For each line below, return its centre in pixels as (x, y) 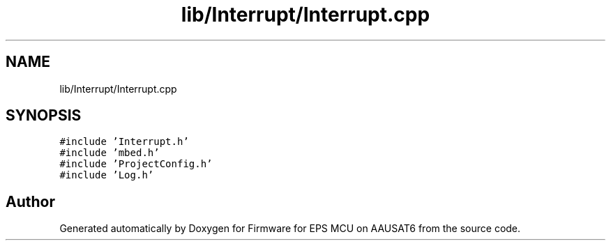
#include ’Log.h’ (107, 175)
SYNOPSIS (44, 116)
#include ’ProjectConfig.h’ (136, 164)
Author (30, 201)
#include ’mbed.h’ (110, 153)
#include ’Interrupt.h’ (124, 142)
